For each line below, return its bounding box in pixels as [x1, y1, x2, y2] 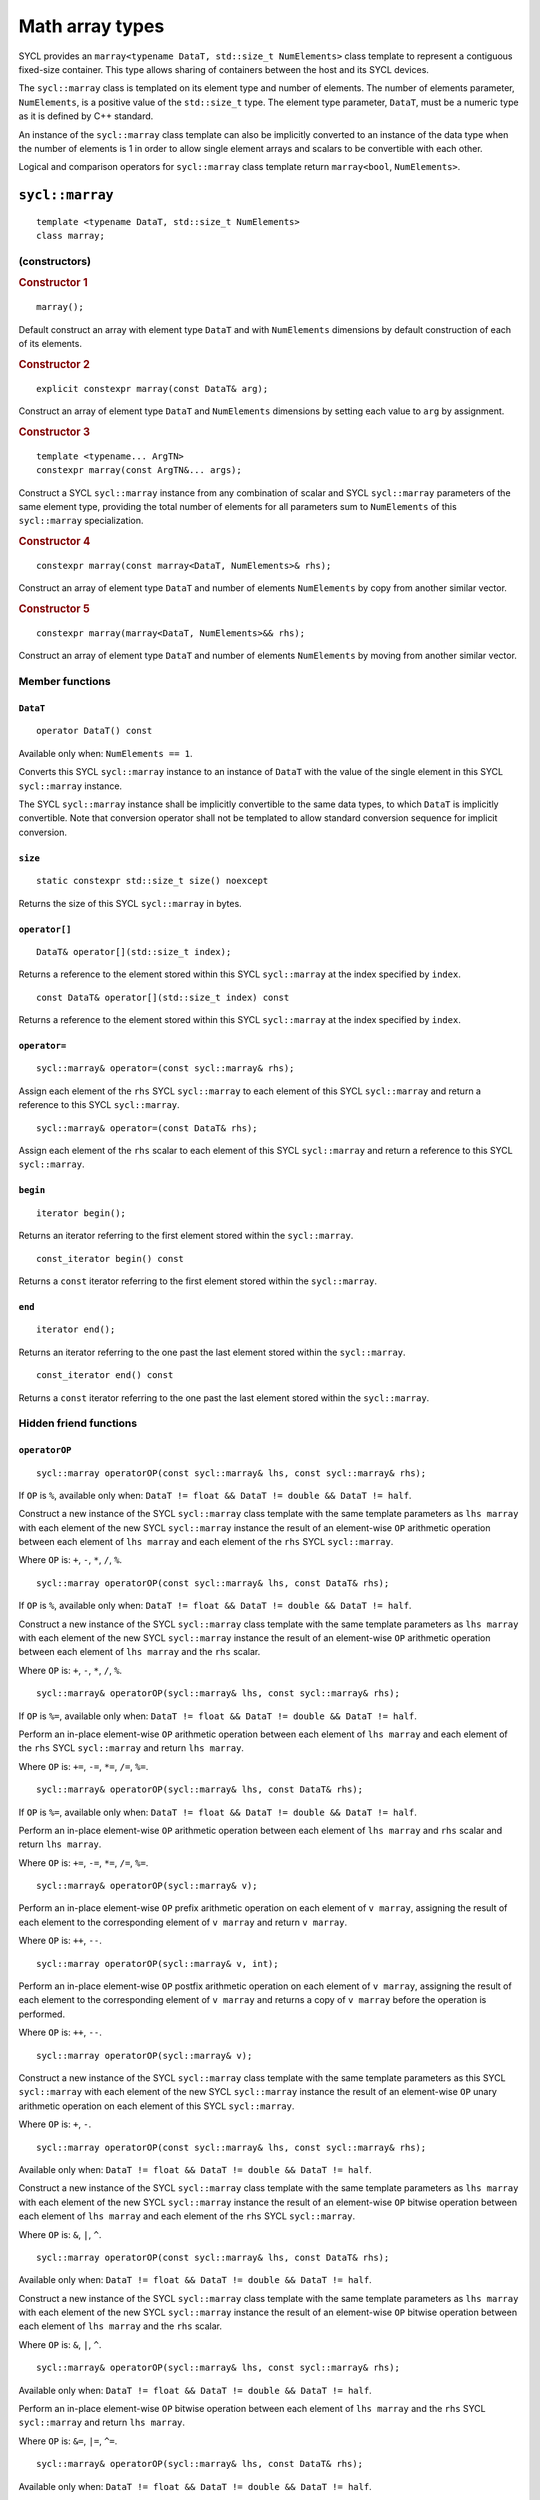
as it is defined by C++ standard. [18, 110, 154, 122]
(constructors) [18, 254, 92, 268]
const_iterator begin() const [36, 1253, 185, 1264]
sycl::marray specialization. [18, 515, 144, 527]
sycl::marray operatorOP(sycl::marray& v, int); [36, 1958, 279, 1969]
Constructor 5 [18, 602, 90, 616]
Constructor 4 [18, 535, 91, 549]
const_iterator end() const [36, 1370, 174, 1381]
